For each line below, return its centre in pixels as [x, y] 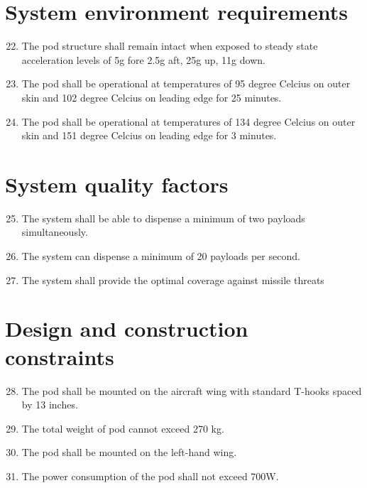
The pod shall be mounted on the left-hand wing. [129, 452]
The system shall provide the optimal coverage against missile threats [173, 280]
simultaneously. [55, 232]
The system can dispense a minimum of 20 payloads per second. [161, 256]
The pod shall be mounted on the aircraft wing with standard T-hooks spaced [192, 390]
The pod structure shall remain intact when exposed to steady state [170, 46]
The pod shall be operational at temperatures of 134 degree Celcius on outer [188, 121]
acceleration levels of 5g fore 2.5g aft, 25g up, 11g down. [143, 59]
